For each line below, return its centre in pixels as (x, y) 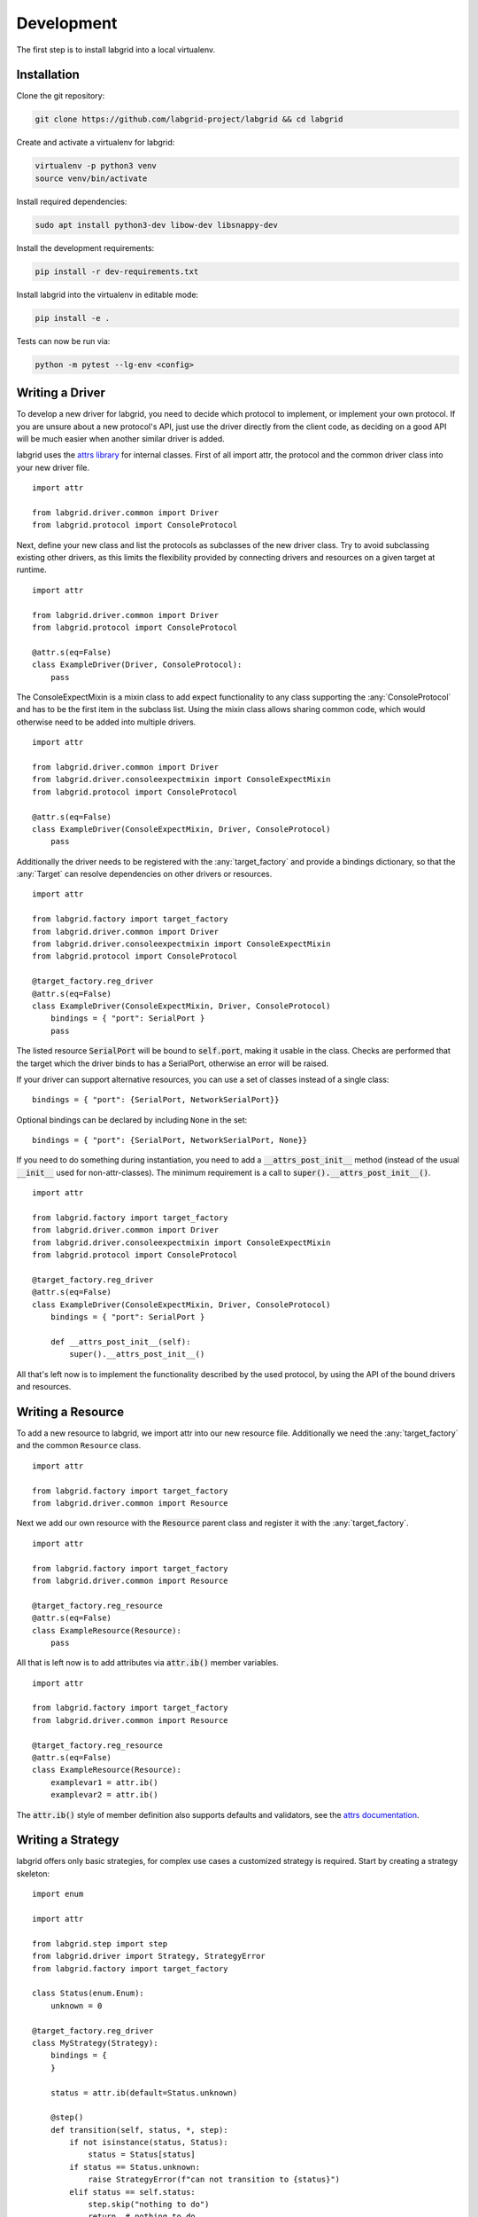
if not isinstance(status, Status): (149, 2143)
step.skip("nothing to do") (149, 2205)
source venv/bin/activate (91, 178)
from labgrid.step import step (100, 1943)
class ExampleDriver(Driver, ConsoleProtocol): (137, 665)
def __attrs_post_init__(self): (120, 1342)
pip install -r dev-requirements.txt (117, 271)
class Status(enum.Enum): (89, 1994)
